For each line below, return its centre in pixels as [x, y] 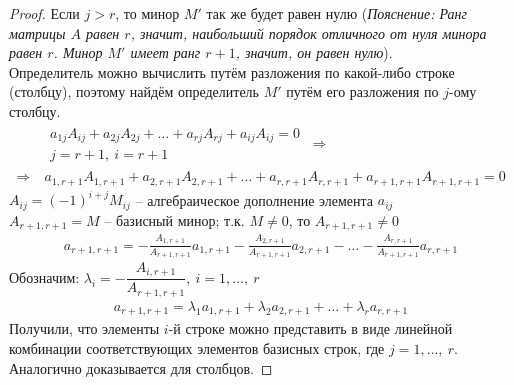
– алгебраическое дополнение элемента [254, 199]
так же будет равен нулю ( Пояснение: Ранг [336, 13]
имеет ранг [165, 52]
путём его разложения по [362, 91]
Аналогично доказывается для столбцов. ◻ [141, 367]
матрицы [37, 32]
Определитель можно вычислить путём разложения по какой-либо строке [232, 71]
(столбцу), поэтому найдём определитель [134, 91]
